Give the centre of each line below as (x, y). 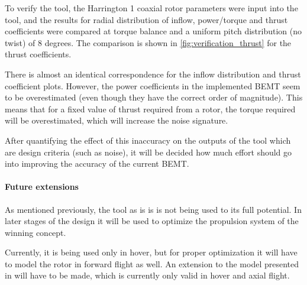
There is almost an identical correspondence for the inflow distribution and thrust (153, 74)
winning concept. (35, 232)
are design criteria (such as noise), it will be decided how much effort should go (148, 152)
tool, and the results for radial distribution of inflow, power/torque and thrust (146, 19)
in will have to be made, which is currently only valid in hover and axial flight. (147, 275)
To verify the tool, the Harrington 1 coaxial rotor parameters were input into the (151, 8)
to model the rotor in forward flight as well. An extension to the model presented (152, 263)
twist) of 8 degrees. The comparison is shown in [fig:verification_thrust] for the (148, 42)
